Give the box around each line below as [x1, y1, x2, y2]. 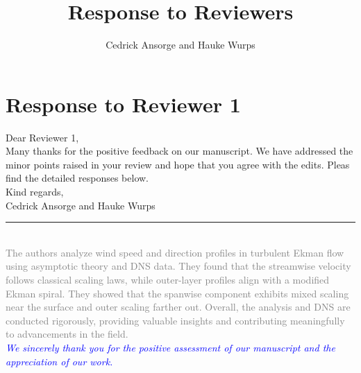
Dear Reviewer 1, [6, 130, 79, 144]
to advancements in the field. [6, 327, 128, 341]
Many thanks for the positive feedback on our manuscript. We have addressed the [6, 144, 353, 158]
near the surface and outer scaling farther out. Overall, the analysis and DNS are [6, 300, 351, 314]
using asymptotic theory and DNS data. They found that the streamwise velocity [6, 259, 351, 273]
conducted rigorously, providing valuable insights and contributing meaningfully [6, 313, 345, 327]
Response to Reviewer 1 [6, 89, 241, 118]
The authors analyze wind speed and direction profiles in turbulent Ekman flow [6, 245, 344, 259]
